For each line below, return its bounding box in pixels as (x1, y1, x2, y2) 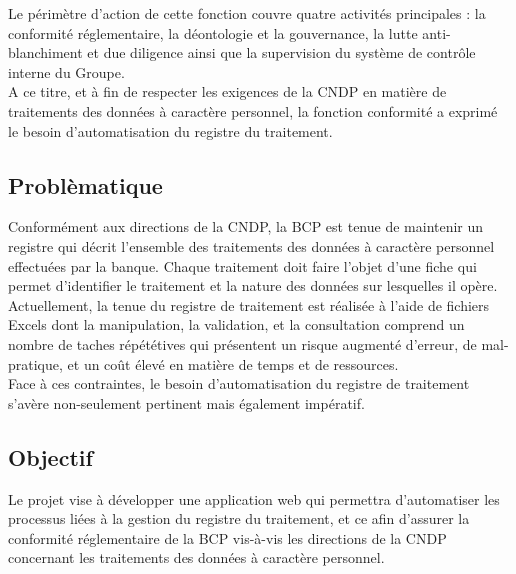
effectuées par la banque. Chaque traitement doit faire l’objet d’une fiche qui (8, 255, 477, 276)
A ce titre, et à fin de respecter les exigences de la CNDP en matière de (8, 81, 447, 102)
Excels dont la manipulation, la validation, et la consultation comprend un (8, 314, 465, 335)
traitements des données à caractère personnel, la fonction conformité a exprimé (8, 100, 498, 121)
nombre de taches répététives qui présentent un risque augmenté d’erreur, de (8, 333, 477, 354)
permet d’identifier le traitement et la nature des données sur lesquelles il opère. (8, 275, 498, 296)
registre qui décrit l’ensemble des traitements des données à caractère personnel (8, 235, 495, 256)
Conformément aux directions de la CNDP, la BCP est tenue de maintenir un (8, 216, 484, 237)
